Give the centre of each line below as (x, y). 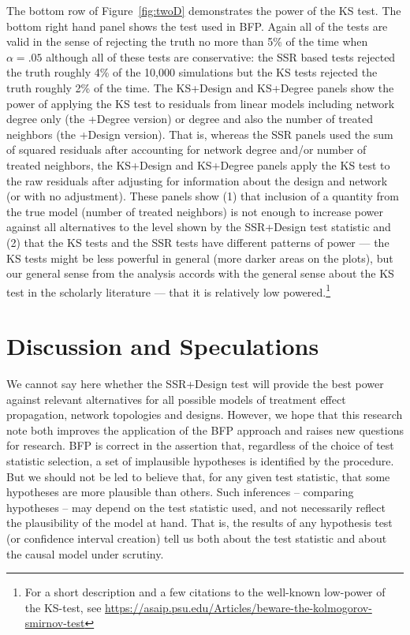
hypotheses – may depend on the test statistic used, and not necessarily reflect (196, 507)
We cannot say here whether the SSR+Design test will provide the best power (195, 384)
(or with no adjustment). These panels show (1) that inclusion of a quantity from (203, 196)
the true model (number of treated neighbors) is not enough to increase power (195, 211)
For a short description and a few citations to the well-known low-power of (205, 592)
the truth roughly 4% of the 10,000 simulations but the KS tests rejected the (192, 72)
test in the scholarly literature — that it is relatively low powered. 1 (169, 290)
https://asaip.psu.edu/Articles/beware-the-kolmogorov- (239, 607)
